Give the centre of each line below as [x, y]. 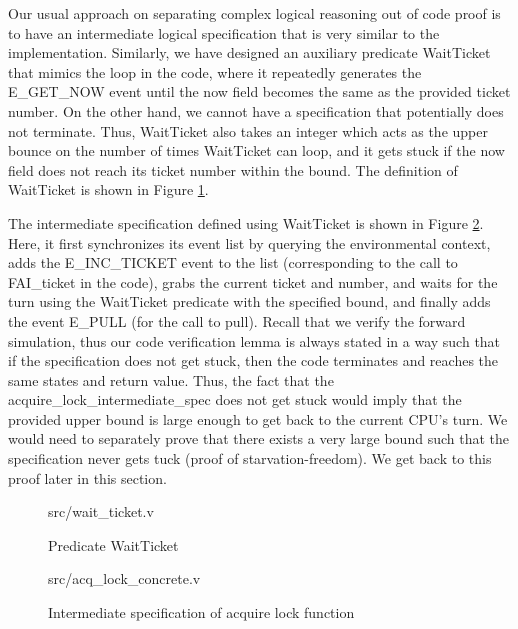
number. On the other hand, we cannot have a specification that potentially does [256, 110]
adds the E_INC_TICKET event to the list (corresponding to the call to [233, 262]
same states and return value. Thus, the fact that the [171, 379]
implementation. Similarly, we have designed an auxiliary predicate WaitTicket [249, 52]
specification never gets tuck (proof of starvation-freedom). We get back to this [250, 458]
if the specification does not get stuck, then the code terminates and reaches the [253, 360]
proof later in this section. [87, 477]
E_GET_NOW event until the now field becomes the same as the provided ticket [259, 91]
